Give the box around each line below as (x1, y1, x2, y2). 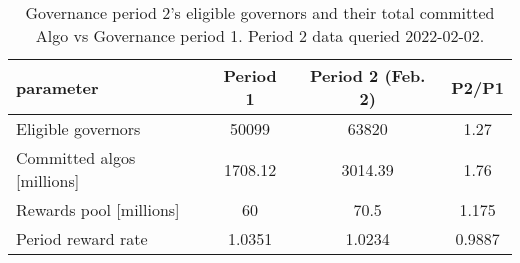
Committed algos (16, 146, 136, 169)
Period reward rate (16, 227, 148, 250)
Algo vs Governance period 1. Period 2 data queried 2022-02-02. (35, 24, 485, 47)
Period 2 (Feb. (309, 64, 426, 87)
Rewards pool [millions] (16, 198, 180, 221)
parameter (16, 75, 99, 99)
